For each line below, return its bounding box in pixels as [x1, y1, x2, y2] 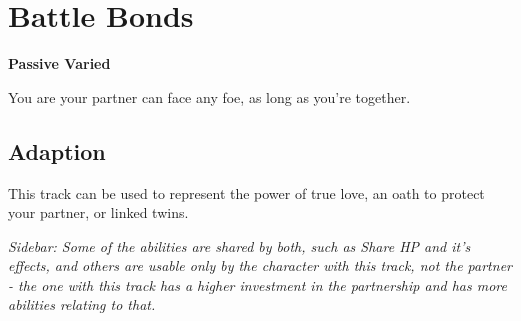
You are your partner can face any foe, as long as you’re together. [8, 86, 411, 107]
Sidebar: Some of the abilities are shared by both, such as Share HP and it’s [8, 235, 471, 256]
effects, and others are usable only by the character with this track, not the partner [8, 255, 512, 276]
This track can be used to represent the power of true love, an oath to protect [8, 182, 485, 203]
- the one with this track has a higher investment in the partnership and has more [8, 274, 507, 295]
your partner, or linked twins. [8, 202, 189, 223]
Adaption [8, 135, 106, 166]
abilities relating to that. [8, 294, 156, 315]
